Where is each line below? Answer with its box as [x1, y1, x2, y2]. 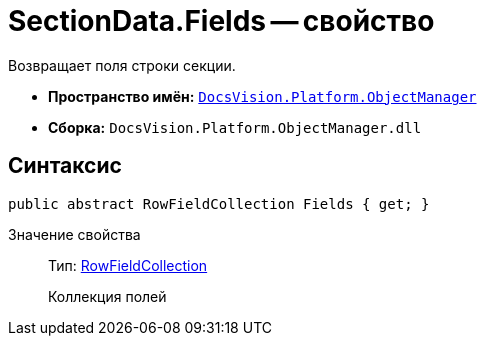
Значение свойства [8, 225, 141, 243]
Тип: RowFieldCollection [48, 256, 208, 274]
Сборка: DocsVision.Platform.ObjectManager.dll [48, 118, 422, 136]
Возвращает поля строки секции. [8, 56, 236, 74]
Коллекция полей [48, 287, 167, 305]
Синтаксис [8, 153, 122, 179]
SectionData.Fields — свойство [8, 4, 435, 38]
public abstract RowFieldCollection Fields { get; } [8, 195, 430, 212]
